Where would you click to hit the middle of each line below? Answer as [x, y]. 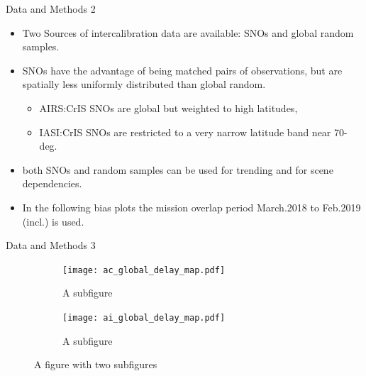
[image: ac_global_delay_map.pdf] [144, 270]
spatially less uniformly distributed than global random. [144, 84]
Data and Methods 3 [51, 245]
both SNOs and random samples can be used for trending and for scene [178, 169]
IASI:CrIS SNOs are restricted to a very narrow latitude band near [185, 132]
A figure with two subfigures [96, 364]
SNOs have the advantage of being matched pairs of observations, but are [182, 70]
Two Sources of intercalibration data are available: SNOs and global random [188, 32]
